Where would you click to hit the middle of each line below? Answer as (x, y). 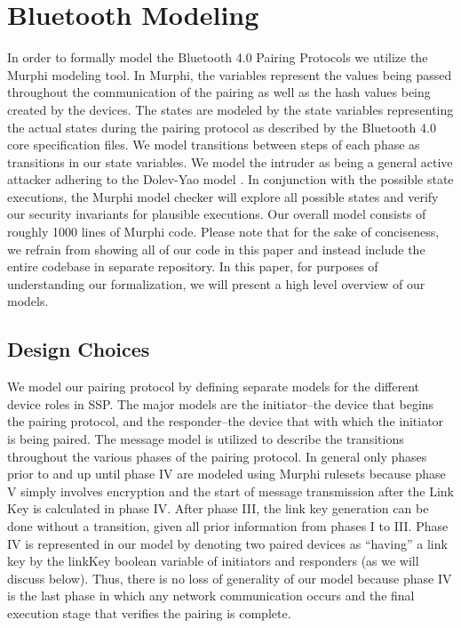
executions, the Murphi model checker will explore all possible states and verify (223, 196)
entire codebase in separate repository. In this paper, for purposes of (193, 266)
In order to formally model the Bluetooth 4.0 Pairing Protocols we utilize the (218, 57)
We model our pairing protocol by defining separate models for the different (213, 386)
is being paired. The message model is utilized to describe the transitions (206, 439)
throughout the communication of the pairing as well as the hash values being (219, 92)
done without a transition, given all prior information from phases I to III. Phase (228, 525)
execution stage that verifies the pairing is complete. (149, 612)
